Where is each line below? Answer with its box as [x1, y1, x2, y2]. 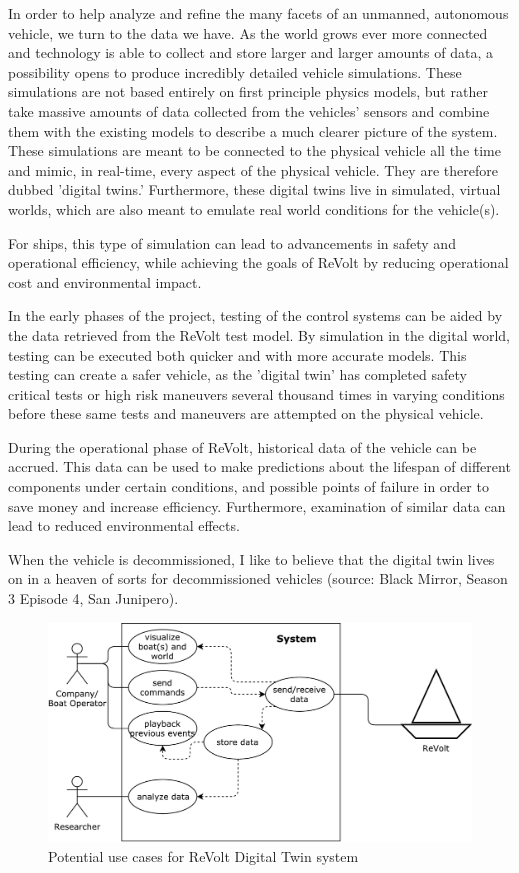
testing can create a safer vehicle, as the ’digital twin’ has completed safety [8, 364, 467, 385]
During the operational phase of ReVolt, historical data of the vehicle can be [8, 436, 477, 457]
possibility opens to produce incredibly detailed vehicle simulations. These [8, 61, 462, 82]
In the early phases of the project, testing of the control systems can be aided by [8, 305, 503, 326]
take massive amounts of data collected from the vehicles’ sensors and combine [8, 100, 490, 121]
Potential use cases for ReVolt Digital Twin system [48, 846, 359, 867]
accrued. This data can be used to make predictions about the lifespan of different [8, 456, 511, 477]
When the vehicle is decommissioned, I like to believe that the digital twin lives [8, 548, 495, 569]
